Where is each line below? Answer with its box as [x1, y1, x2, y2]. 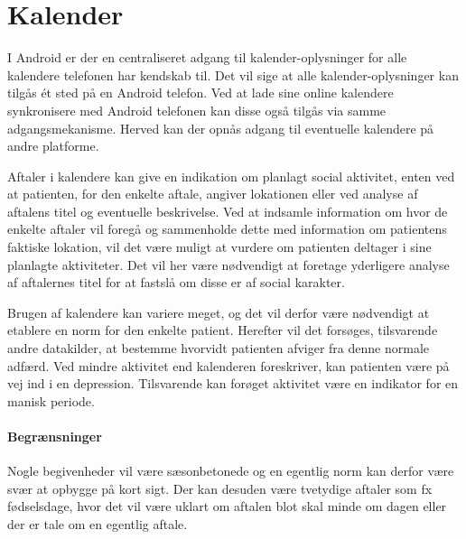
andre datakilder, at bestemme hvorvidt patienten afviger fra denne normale [7, 339, 430, 358]
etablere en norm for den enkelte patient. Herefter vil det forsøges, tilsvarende [7, 321, 438, 339]
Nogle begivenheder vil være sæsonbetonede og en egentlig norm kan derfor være [7, 461, 454, 480]
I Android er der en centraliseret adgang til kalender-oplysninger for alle [7, 48, 407, 67]
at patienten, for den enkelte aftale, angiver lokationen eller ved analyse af [7, 184, 418, 203]
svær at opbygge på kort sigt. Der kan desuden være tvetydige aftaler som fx [7, 479, 433, 497]
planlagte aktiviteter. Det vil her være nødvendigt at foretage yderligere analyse [7, 255, 450, 274]
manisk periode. [7, 391, 95, 410]
